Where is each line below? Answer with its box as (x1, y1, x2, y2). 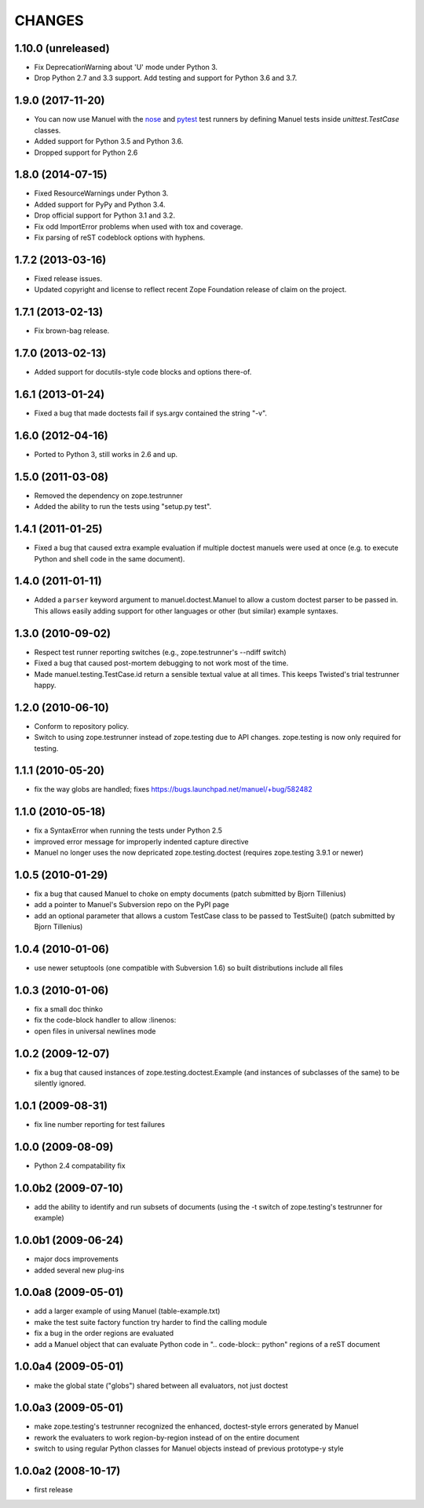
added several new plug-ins (34, 1265, 125, 1275)
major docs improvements (34, 1254, 119, 1264)
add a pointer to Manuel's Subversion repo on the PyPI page (34, 900, 229, 910)
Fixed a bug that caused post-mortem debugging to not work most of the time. (34, 658, 289, 668)
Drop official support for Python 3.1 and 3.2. (34, 210, 176, 220)
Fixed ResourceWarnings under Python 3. (34, 188, 169, 198)
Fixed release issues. (34, 273, 102, 283)
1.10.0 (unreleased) (14, 42, 110, 55)
